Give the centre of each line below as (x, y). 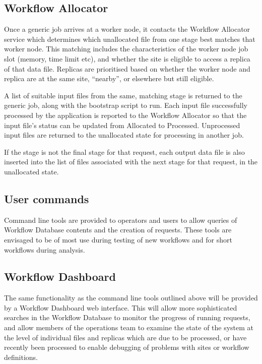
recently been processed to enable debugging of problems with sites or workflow (127, 347)
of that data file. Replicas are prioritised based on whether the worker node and (127, 68)
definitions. (21, 357)
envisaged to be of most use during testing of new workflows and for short (118, 239)
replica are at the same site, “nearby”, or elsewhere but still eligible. (109, 78)
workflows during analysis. (45, 249)
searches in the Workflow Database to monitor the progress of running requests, (127, 317)
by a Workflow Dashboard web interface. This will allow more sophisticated (121, 307)
